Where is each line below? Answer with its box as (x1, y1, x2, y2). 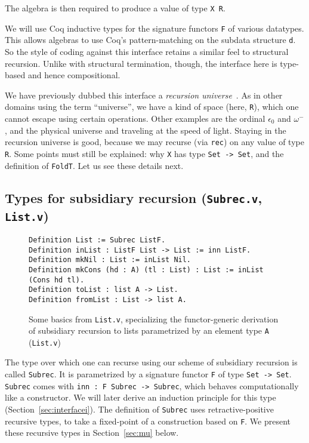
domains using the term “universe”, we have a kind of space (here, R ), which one (5, 100, 299, 113)
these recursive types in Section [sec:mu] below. (5, 426, 179, 439)
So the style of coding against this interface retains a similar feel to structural (5, 45, 289, 57)
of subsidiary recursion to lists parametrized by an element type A (29, 324, 269, 337)
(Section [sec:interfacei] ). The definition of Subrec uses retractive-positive (5, 402, 274, 415)
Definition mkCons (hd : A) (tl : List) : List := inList (29, 265, 264, 274)
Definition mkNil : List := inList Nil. (29, 256, 191, 264)
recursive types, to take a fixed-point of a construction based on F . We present (5, 414, 291, 427)
